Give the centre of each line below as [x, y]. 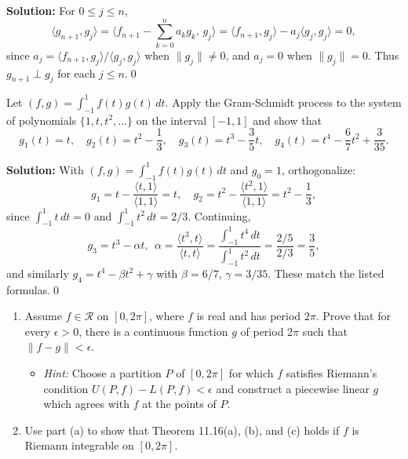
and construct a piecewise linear [293, 388]
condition [66, 388]
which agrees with [86, 404]
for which [251, 373]
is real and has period [249, 316]
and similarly [38, 273]
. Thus [384, 55]
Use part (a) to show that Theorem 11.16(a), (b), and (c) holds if [182, 430]
